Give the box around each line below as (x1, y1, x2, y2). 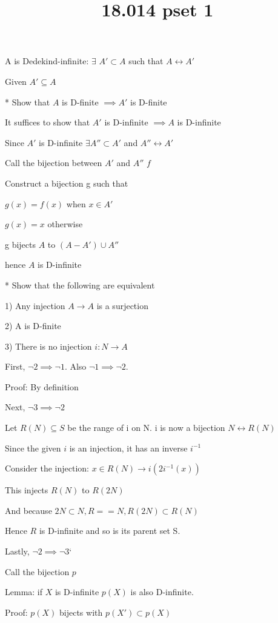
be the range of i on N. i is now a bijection (67, 421, 225, 434)
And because (5, 504, 52, 516)
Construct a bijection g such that (5, 176, 128, 189)
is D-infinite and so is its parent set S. (39, 524, 180, 537)
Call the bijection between (5, 156, 102, 169)
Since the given (5, 441, 61, 454)
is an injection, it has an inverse (69, 441, 188, 454)
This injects (5, 484, 48, 496)
